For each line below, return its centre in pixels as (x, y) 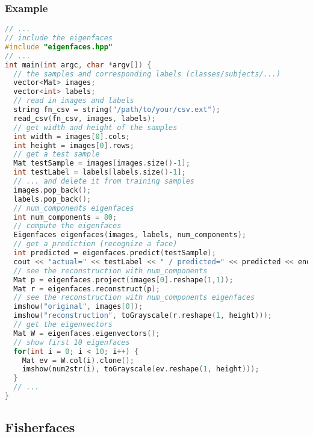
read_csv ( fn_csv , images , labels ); (85, 118)
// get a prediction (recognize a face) (95, 244)
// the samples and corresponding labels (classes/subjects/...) (147, 74)
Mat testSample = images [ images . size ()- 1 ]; (102, 163)
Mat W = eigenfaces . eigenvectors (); (87, 333)
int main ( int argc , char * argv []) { (78, 65)
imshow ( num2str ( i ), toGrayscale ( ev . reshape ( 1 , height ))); (141, 369)
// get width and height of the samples (95, 127)
